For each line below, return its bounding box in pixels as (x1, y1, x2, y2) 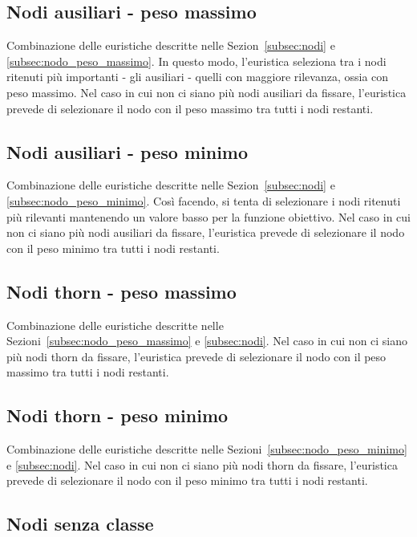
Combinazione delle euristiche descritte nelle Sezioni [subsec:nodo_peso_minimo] (6, 441, 407, 458)
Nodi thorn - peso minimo (6, 403, 229, 428)
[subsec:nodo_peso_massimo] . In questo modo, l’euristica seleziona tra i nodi (6, 52, 387, 69)
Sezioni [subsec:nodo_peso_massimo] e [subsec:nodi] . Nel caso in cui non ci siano (6, 332, 408, 349)
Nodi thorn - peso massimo (6, 279, 237, 303)
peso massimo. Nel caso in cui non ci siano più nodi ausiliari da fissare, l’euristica (6, 83, 407, 100)
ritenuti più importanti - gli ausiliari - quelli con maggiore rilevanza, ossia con (6, 68, 389, 85)
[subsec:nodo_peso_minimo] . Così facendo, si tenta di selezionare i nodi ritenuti (6, 192, 401, 209)
